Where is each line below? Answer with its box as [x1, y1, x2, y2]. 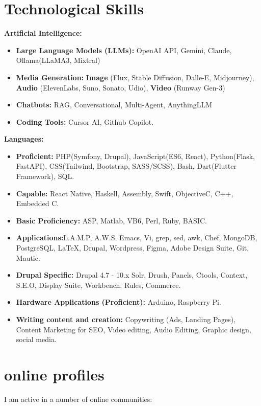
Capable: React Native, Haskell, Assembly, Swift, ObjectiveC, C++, [16, 188, 233, 198]
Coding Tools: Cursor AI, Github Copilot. [16, 116, 154, 127]
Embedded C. [16, 198, 59, 209]
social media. [16, 334, 57, 345]
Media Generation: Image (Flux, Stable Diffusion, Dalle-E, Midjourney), [16, 72, 254, 82]
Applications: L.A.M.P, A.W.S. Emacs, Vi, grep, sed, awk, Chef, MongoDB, [16, 232, 257, 243]
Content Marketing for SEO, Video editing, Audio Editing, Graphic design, [16, 324, 251, 334]
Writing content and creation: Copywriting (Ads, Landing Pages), [16, 314, 236, 324]
